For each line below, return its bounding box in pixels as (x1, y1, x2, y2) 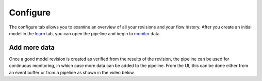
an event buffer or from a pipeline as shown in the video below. (9, 69, 135, 75)
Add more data (9, 43, 55, 52)
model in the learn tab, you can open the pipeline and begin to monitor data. (9, 30, 161, 36)
